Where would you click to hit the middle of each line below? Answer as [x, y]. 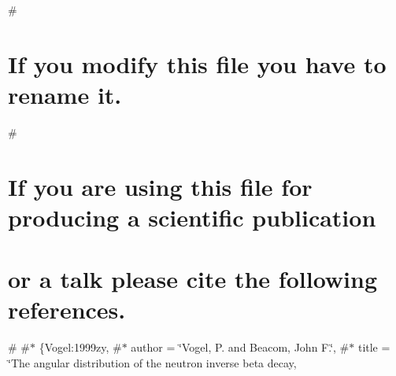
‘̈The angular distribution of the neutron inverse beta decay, [152, 362]
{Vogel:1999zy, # [80, 347]
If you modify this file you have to [197, 63]
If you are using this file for [160, 186]
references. [67, 310]
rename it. [65, 94]
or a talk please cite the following [193, 279]
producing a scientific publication [192, 217]
